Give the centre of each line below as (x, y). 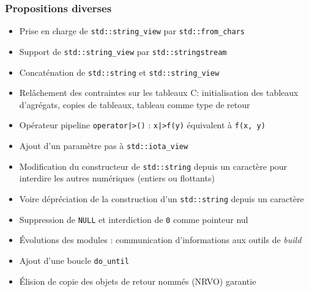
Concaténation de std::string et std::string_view (119, 72)
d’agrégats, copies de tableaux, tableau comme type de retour (135, 104)
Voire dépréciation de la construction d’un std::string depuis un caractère (162, 198)
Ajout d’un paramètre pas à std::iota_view (104, 146)
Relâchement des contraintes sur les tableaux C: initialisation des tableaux (159, 93)
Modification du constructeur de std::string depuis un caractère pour (153, 166)
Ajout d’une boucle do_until (74, 260)
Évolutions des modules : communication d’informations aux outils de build (160, 240)
